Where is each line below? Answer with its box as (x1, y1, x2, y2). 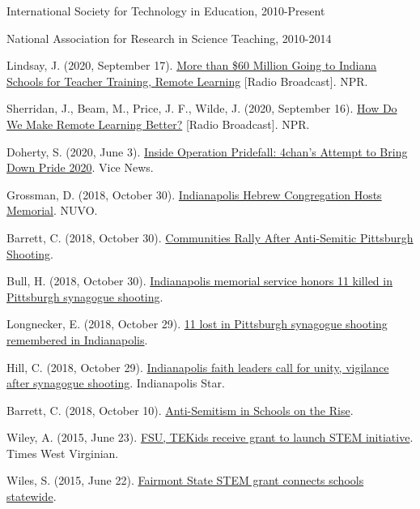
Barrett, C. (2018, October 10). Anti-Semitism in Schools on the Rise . (6, 401, 354, 418)
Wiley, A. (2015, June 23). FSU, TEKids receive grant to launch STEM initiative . (6, 429, 414, 446)
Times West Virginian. (6, 444, 119, 461)
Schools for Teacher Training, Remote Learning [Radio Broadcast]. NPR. (6, 72, 368, 89)
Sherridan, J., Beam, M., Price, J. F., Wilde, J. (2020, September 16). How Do (6, 100, 397, 117)
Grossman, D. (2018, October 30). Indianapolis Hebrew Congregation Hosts (6, 186, 382, 203)
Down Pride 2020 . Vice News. (6, 159, 154, 176)
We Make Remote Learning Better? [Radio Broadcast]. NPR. (6, 115, 310, 132)
